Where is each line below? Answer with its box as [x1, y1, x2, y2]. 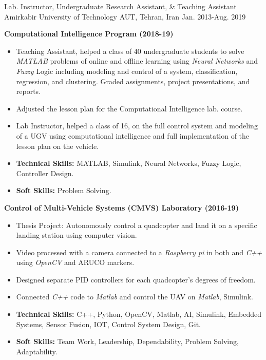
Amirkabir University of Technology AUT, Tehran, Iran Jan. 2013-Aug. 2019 [4, 11, 246, 22]
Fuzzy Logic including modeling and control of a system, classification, [16, 65, 238, 76]
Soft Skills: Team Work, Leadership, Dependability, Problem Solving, [16, 336, 239, 347]
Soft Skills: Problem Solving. [16, 185, 111, 196]
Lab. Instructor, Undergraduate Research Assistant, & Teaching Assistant [4, 1, 237, 11]
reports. [16, 86, 41, 97]
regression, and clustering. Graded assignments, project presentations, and [16, 75, 250, 86]
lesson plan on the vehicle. [16, 140, 99, 151]
